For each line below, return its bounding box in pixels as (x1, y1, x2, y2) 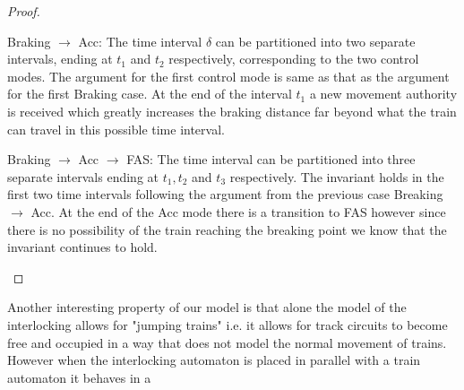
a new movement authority (309, 84, 458, 103)
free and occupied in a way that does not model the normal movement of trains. (7, 333, 447, 351)
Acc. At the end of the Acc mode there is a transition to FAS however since (30, 202, 446, 221)
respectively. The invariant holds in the (229, 167, 444, 186)
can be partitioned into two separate (215, 31, 416, 50)
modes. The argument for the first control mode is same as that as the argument (7, 66, 450, 85)
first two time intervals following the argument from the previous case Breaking (7, 185, 443, 204)
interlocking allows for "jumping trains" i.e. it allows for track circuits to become (7, 315, 448, 334)
